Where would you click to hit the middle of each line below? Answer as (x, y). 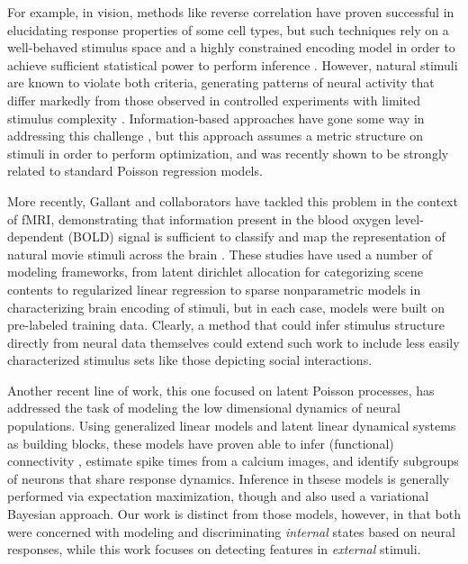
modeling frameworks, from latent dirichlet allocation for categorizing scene (215, 272)
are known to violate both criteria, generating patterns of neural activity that (221, 82)
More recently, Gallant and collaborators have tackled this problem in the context (233, 200)
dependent (36, 237)
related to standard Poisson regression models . (135, 171)
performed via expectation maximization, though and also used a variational (218, 496)
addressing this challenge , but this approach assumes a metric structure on (216, 136)
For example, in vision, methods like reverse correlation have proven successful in (231, 12)
